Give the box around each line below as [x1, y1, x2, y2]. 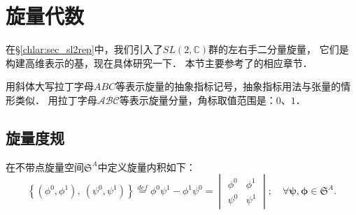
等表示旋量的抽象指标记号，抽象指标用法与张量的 [115, 79, 341, 94]
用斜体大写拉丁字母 [6, 79, 94, 94]
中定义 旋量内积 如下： [97, 159, 196, 174]
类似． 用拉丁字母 [15, 92, 97, 107]
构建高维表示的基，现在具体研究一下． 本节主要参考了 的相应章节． [6, 55, 313, 70]
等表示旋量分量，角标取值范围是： [119, 92, 276, 107]
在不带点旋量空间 [6, 159, 84, 174]
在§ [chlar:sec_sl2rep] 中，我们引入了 [6, 42, 163, 57]
